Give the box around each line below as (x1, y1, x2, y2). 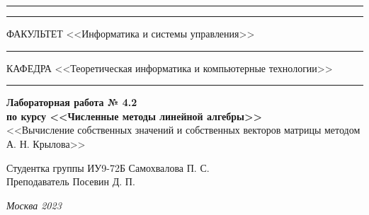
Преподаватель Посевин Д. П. (6, 174, 135, 189)
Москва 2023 (6, 197, 62, 212)
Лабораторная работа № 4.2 (6, 95, 137, 110)
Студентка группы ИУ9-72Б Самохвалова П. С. (6, 160, 210, 175)
